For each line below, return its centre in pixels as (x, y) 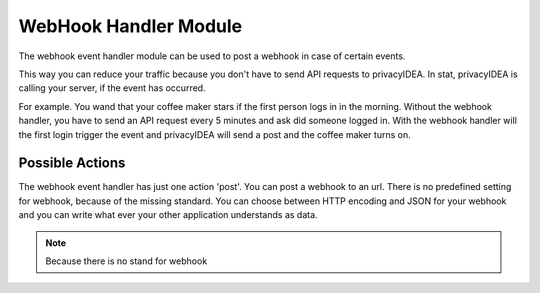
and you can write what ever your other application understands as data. (168, 215)
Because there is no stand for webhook (126, 261)
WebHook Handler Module (130, 26)
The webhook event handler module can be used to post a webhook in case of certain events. (212, 56)
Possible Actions (72, 163)
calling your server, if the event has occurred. (112, 88)
